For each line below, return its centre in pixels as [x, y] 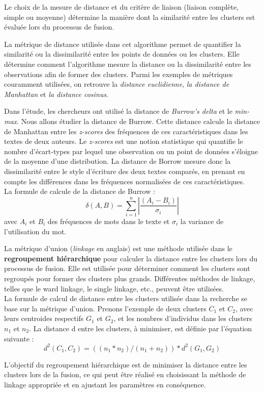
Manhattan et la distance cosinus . [56, 94]
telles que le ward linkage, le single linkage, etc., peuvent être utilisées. [114, 288]
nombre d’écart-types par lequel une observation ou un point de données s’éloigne [131, 151]
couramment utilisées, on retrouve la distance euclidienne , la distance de [117, 84]
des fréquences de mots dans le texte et [109, 221]
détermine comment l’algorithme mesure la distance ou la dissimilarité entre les [128, 64]
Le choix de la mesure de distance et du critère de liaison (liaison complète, [122, 7]
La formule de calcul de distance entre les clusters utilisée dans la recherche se [126, 298]
